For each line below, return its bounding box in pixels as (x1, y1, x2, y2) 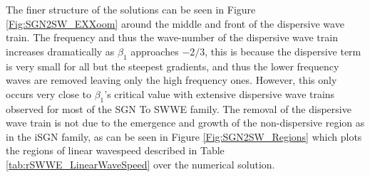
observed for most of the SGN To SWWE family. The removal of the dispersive (6, 101, 351, 116)
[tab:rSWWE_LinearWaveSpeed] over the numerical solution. (6, 156, 275, 171)
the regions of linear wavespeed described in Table (6, 143, 225, 158)
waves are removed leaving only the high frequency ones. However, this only (6, 73, 337, 87)
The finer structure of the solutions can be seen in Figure (6, 2, 256, 16)
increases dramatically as (6, 43, 115, 58)
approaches (130, 43, 179, 58)
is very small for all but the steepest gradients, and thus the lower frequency (6, 58, 339, 73)
